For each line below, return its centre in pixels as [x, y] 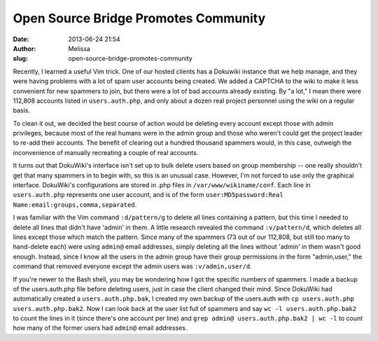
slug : [20, 59]
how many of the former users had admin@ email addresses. [100, 328]
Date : [21, 39]
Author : [24, 48]
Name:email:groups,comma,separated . [75, 204]
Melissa [79, 48]
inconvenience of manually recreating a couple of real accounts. [106, 152]
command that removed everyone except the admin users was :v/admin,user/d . [132, 266]
